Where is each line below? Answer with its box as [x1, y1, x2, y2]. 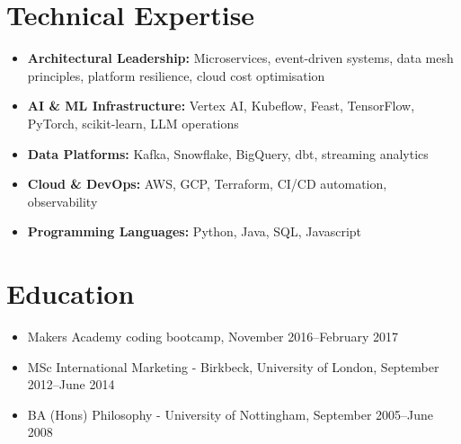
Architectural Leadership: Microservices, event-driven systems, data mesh [27, 49, 454, 67]
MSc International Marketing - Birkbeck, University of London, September [27, 357, 439, 376]
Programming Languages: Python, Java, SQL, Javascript [27, 222, 362, 241]
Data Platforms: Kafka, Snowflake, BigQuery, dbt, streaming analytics [27, 144, 429, 163]
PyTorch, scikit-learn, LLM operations [27, 113, 239, 132]
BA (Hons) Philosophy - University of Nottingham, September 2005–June [27, 404, 434, 423]
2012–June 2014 [27, 375, 115, 394]
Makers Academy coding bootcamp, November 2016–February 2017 [27, 327, 399, 345]
